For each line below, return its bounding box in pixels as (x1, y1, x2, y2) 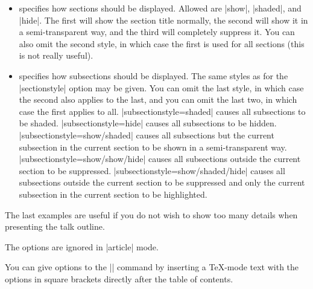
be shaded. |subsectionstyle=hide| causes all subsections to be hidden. (19, 117, 277, 129)
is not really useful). (19, 49, 93, 62)
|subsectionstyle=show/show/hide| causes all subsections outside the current (19, 152, 301, 165)
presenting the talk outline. (5, 220, 105, 233)
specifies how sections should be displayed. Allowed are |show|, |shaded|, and (19, 2, 302, 14)
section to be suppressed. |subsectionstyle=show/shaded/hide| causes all (19, 164, 285, 177)
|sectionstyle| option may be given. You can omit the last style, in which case (19, 81, 304, 94)
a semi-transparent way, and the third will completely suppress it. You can (19, 25, 295, 38)
